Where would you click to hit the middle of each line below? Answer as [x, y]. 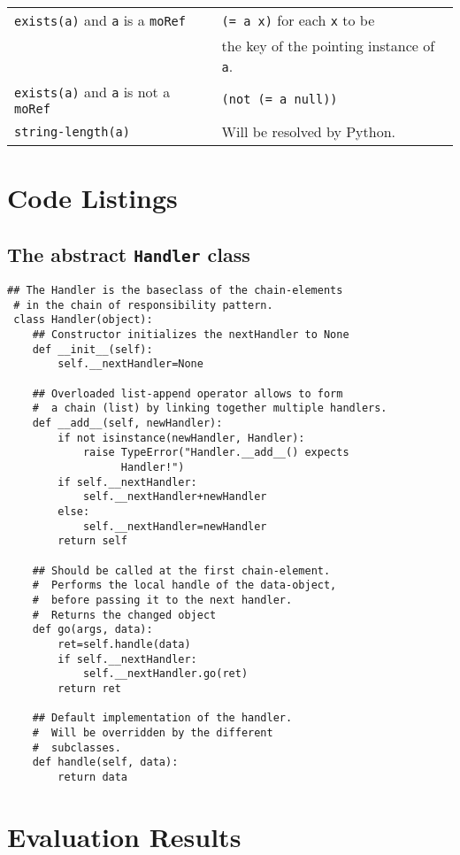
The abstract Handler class [129, 254]
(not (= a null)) [280, 99]
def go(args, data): [92, 630]
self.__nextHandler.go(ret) [165, 674]
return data [93, 777]
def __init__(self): [92, 349]
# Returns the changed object [124, 615]
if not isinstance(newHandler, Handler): [181, 438]
